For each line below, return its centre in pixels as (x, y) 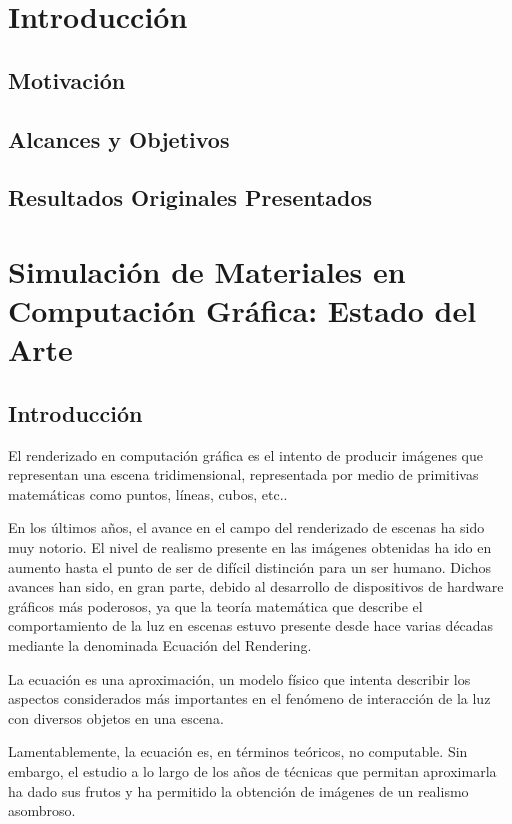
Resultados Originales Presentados (190, 197)
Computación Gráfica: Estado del (242, 310)
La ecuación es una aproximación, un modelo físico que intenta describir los (239, 678)
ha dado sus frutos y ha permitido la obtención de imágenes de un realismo (238, 790)
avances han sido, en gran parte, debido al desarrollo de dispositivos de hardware (256, 586)
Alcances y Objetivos (119, 138)
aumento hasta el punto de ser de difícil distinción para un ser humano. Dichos (249, 566)
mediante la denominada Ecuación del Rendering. (160, 645)
